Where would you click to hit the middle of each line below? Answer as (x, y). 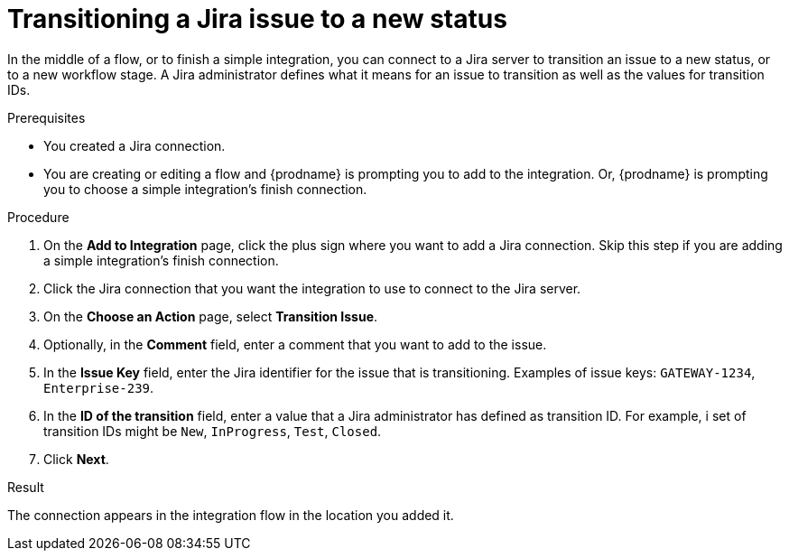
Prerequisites (46, 117)
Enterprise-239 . (99, 387)
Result (26, 487)
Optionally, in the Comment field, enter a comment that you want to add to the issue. (295, 344)
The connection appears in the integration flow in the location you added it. (231, 515)
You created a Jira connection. (135, 145)
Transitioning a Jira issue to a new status (257, 19)
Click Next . (76, 459)
